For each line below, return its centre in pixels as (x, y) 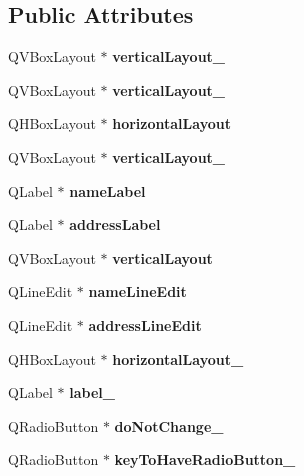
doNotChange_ (169, 425)
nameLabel (107, 190)
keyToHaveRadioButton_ (205, 459)
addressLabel (115, 224)
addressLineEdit (145, 324)
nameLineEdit (137, 291)
